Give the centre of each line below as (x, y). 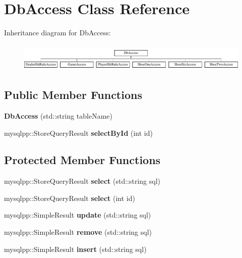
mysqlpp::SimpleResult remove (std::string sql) (78, 232)
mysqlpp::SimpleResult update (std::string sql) (78, 215)
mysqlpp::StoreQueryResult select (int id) (70, 198)
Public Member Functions (73, 95)
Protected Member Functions (82, 160)
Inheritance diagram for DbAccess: (57, 33)
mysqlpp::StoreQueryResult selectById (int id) (78, 133)
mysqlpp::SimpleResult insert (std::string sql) (75, 249)
